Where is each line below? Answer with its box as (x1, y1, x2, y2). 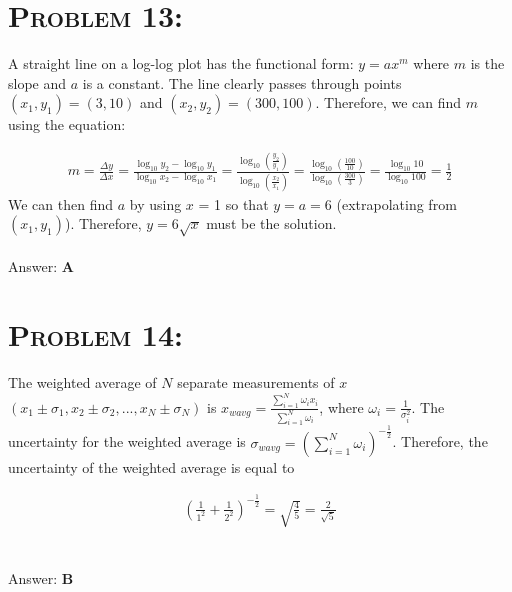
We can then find (8, 193, 114, 214)
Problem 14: (8, 314, 183, 355)
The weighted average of (8, 372, 157, 393)
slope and (8, 72, 67, 93)
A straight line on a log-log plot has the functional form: (8, 53, 354, 74)
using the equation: (8, 114, 126, 135)
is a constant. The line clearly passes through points (82, 72, 402, 93)
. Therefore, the (392, 431, 488, 452)
